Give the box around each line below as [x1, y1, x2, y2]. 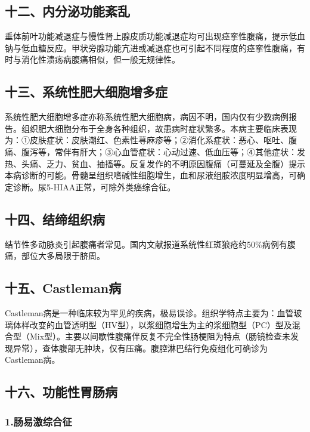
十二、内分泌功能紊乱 [5, 2, 130, 20]
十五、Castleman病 [5, 279, 122, 297]
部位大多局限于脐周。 [21, 249, 105, 262]
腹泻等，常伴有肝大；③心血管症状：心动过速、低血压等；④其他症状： [21, 145, 297, 158]
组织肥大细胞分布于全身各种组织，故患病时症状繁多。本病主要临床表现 [21, 122, 297, 134]
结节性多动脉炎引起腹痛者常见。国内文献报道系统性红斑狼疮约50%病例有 [5, 237, 287, 250]
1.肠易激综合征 [5, 414, 72, 428]
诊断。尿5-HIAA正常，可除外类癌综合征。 [13, 180, 176, 193]
